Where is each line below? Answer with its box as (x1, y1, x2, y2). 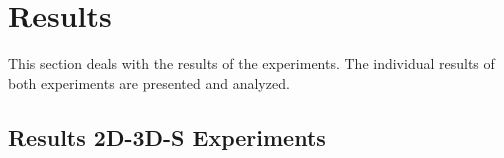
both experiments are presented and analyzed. (8, 72, 290, 93)
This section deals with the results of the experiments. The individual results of (8, 53, 495, 74)
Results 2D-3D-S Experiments (8, 121, 326, 152)
